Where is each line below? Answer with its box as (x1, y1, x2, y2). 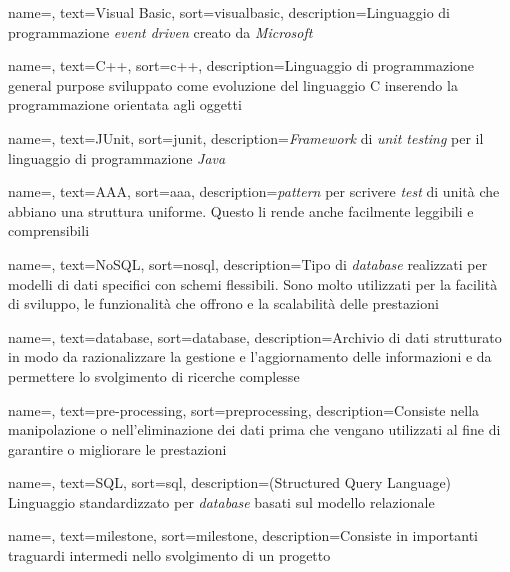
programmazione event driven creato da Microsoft (8, 21, 313, 42)
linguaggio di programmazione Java (8, 147, 226, 168)
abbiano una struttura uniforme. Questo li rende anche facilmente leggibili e (8, 200, 474, 221)
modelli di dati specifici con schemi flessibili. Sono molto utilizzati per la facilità (8, 273, 498, 294)
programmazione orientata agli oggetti (8, 94, 242, 115)
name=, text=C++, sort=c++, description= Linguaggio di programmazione (8, 55, 475, 76)
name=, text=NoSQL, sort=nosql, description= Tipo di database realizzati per (8, 253, 488, 274)
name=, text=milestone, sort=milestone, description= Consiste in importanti (8, 525, 478, 546)
